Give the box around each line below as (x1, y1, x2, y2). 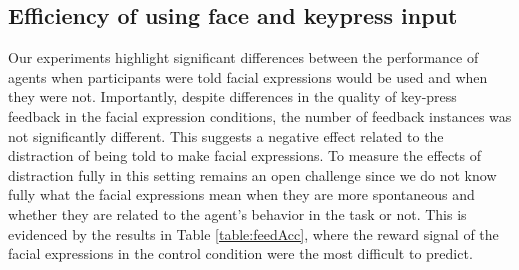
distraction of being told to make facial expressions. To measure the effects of (8, 145, 482, 166)
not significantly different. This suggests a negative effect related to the (8, 125, 444, 146)
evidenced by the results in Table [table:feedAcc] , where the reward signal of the (8, 223, 499, 244)
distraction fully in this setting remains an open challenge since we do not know (8, 164, 497, 185)
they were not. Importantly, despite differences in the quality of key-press (8, 86, 457, 107)
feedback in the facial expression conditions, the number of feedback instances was (8, 105, 512, 126)
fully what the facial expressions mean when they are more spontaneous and (8, 184, 475, 205)
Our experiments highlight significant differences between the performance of (8, 47, 479, 68)
